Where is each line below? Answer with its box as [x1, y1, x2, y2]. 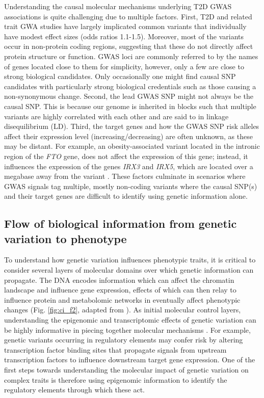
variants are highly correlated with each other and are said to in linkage [4, 111, 229, 121]
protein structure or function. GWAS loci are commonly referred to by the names [4, 50, 258, 61]
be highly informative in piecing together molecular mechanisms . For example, [4, 324, 251, 335]
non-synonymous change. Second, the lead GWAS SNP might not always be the [4, 91, 253, 101]
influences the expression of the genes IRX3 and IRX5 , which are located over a [4, 161, 253, 171]
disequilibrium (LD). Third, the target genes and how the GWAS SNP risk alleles [4, 121, 259, 131]
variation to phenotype [4, 230, 127, 246]
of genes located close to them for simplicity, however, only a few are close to [4, 61, 244, 71]
